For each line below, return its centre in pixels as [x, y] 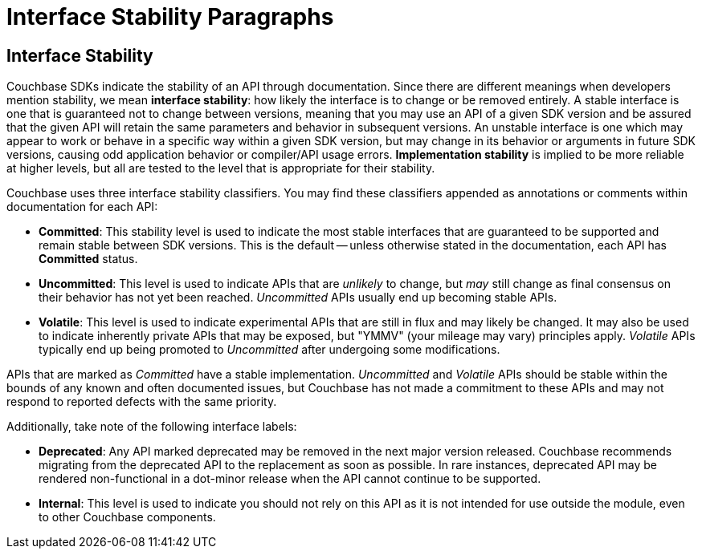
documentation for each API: [82, 207]
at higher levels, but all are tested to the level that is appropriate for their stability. [221, 168]
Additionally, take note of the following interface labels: [152, 427]
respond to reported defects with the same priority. [142, 402]
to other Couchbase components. [127, 517]
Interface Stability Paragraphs [170, 17]
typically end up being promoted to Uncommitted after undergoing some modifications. [269, 350]
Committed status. [88, 259]
